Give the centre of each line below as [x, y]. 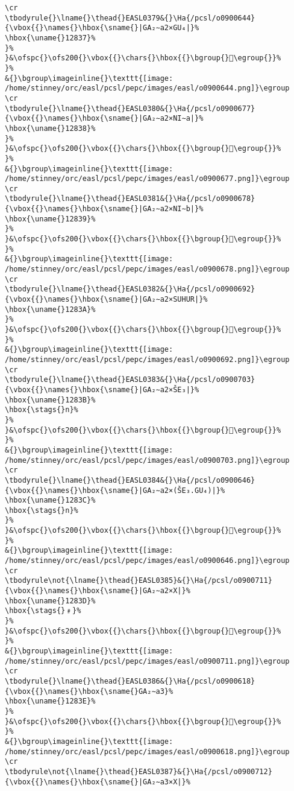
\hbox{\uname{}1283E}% [50, 701]
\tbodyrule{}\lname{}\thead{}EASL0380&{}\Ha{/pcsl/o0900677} [130, 108]
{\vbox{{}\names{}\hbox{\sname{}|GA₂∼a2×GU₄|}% [102, 28]
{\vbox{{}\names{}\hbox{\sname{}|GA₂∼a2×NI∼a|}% [104, 119]
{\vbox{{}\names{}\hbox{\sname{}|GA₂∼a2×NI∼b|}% [104, 209]
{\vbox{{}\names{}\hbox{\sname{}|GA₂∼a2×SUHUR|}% [106, 300]
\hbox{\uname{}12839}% [50, 219]
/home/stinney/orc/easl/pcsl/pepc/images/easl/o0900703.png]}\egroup [147, 460]
